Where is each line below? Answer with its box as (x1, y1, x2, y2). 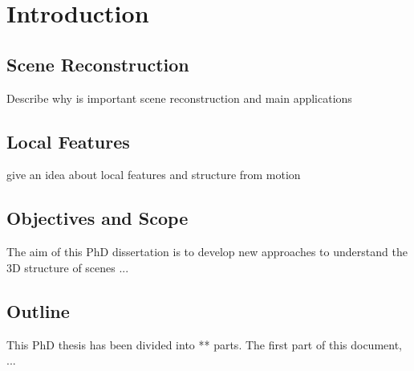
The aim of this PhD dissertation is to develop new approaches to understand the (6, 243, 408, 260)
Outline (6, 298, 70, 323)
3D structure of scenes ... (6, 259, 129, 275)
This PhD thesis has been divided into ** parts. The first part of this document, (6, 336, 403, 353)
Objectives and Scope (6, 206, 189, 230)
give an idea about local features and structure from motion (6, 166, 301, 183)
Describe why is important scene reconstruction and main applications (6, 89, 352, 106)
